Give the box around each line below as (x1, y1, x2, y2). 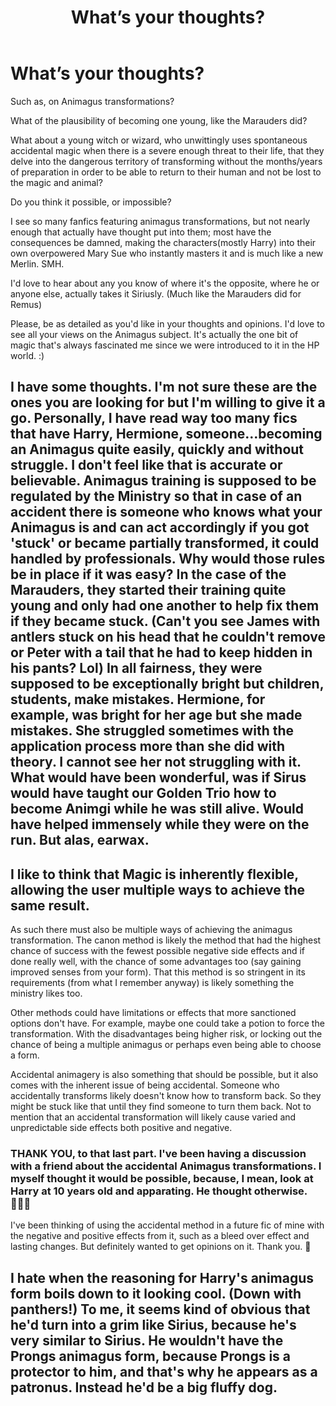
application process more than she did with (10, 738, 286, 755)
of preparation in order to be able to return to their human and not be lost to (10, 166, 322, 178)
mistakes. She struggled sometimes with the (10, 722, 295, 740)
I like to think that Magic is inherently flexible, (10, 866, 299, 883)
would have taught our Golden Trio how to (10, 785, 277, 802)
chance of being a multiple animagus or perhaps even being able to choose (10, 1039, 322, 1051)
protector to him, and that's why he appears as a (10, 1363, 318, 1380)
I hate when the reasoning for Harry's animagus (10, 1269, 315, 1286)
